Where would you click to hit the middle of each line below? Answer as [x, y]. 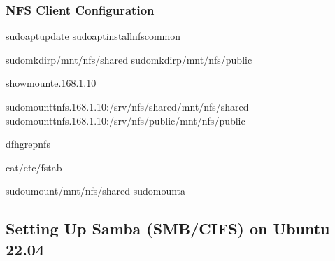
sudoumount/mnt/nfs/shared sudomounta [96, 191]
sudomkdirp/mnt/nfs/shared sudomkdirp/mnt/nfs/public [129, 59]
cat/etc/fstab [34, 167]
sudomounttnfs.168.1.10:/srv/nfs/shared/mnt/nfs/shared [127, 106]
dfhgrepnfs [28, 144]
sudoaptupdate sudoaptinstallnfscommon [93, 36]
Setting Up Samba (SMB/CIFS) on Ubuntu [168, 228]
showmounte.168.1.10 [51, 83]
